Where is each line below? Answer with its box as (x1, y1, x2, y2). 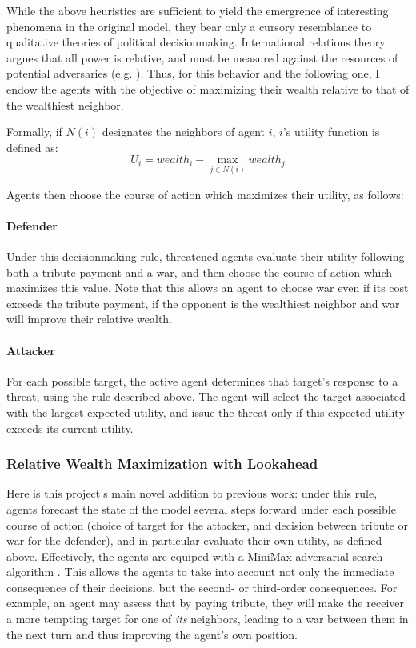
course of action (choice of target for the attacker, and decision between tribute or (6, 516, 409, 533)
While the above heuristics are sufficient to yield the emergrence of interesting (6, 2, 389, 18)
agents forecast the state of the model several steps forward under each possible (6, 500, 396, 517)
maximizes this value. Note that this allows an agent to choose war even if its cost (6, 279, 409, 296)
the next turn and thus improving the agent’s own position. (6, 626, 298, 642)
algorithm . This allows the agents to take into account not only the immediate (6, 563, 394, 580)
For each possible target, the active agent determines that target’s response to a (6, 372, 398, 389)
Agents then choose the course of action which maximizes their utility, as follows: (6, 186, 404, 202)
